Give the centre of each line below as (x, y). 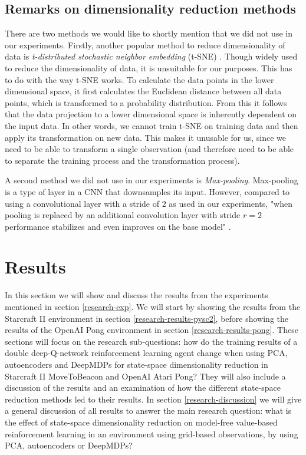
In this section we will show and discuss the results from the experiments (136, 295)
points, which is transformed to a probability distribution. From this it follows (146, 102)
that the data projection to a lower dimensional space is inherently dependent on (151, 114)
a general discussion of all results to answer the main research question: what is (148, 411)
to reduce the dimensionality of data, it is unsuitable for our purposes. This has (149, 67)
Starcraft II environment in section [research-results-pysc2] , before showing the (147, 318)
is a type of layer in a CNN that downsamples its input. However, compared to (147, 191)
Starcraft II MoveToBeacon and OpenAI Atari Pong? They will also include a (145, 376)
